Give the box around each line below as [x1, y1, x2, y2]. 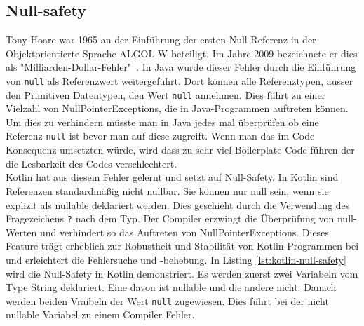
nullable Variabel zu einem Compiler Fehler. [6, 307, 195, 322]
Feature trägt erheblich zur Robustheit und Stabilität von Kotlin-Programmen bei [6, 238, 359, 253]
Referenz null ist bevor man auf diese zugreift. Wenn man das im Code [6, 128, 315, 143]
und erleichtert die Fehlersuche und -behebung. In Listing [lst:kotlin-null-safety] [6, 252, 346, 266]
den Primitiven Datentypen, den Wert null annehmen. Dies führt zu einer [6, 87, 326, 102]
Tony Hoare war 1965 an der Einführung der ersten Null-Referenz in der [6, 32, 316, 47]
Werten [6, 224, 37, 239]
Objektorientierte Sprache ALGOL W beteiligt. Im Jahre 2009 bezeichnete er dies [6, 46, 358, 60]
